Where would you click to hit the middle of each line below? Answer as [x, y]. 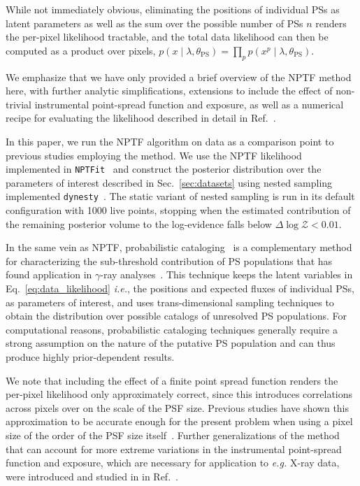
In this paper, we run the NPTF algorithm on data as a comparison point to [170, 141]
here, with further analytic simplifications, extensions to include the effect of [169, 91]
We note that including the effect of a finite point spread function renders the [172, 380]
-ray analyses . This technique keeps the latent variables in [226, 274]
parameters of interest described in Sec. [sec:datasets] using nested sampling [169, 182]
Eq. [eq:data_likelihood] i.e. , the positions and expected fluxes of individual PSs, [180, 288]
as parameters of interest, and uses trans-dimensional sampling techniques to [170, 302]
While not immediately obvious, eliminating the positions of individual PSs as [173, 9]
